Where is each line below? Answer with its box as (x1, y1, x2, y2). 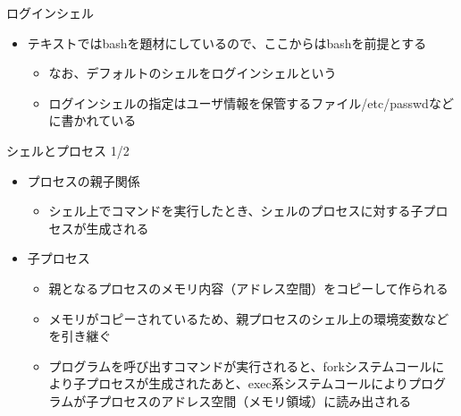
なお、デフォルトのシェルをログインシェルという (48, 64, 337, 82)
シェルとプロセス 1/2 (6, 140, 130, 159)
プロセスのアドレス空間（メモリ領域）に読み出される (98, 391, 412, 410)
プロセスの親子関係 (27, 171, 140, 190)
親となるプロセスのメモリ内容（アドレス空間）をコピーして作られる (48, 278, 448, 297)
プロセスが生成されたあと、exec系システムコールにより (86, 374, 409, 393)
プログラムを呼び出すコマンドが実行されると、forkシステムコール (48, 356, 432, 375)
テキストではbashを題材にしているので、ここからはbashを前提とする (27, 33, 427, 52)
